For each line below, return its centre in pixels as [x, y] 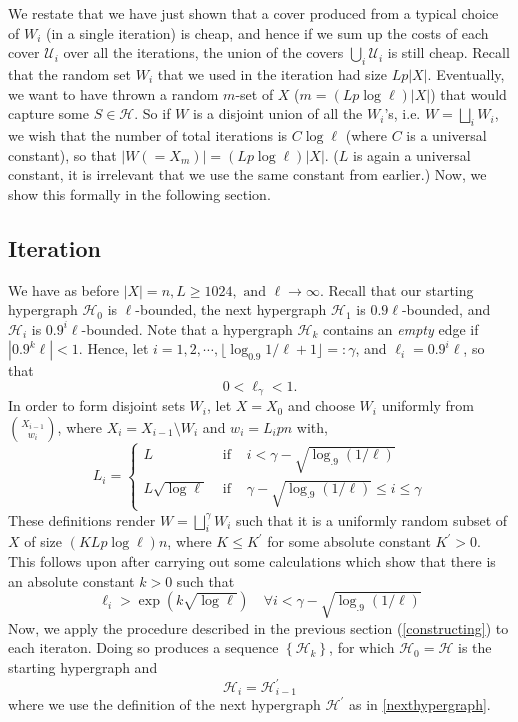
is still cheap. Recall [448, 52]
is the [474, 647]
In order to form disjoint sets [96, 405]
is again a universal [411, 154]
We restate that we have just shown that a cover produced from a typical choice [253, 13]
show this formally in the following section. [139, 193]
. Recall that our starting [396, 289]
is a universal [446, 134]
